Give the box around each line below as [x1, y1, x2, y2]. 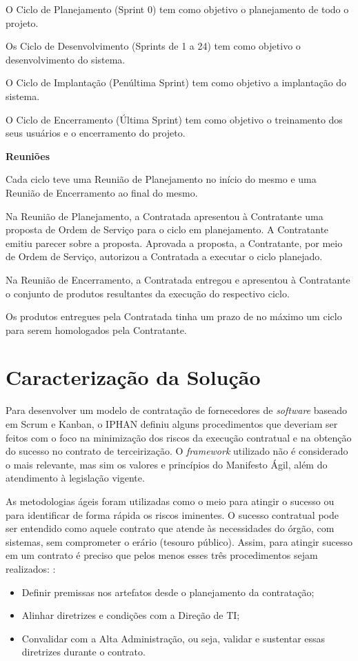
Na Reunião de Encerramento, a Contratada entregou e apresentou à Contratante [6, 272, 350, 286]
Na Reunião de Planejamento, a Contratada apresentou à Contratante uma [6, 208, 324, 223]
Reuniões [6, 148, 50, 163]
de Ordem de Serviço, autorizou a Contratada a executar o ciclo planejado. [6, 249, 323, 264]
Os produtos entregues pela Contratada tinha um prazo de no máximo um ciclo [6, 309, 342, 324]
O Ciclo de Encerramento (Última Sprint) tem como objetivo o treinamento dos [6, 112, 343, 126]
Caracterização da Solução [6, 363, 261, 391]
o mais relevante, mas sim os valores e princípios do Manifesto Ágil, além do [6, 457, 328, 471]
